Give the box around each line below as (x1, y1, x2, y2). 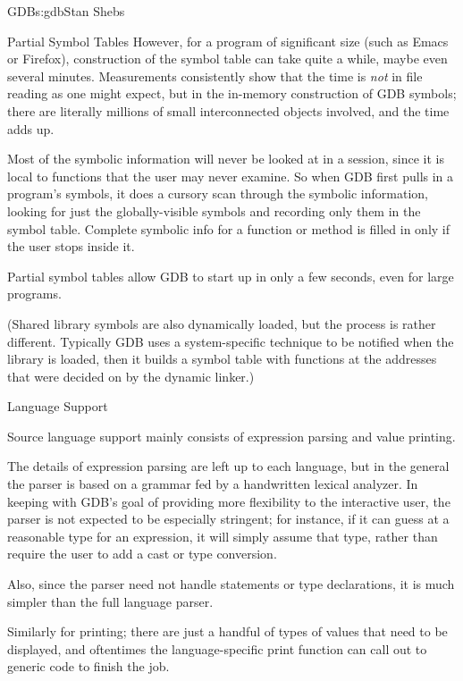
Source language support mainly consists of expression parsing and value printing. (7, 426, 456, 445)
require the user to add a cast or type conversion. (7, 544, 277, 563)
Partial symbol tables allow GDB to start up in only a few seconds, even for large (7, 266, 454, 285)
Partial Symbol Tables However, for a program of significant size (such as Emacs (7, 31, 449, 50)
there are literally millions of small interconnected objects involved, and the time (7, 101, 450, 120)
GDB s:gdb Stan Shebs (7, 2, 125, 20)
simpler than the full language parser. (7, 592, 214, 610)
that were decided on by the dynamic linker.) (7, 366, 255, 385)
